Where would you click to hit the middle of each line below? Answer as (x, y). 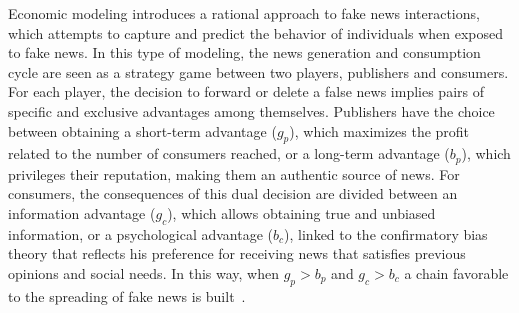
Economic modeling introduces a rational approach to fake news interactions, (244, 13)
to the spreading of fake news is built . (127, 295)
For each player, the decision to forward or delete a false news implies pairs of (246, 91)
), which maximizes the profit (379, 130)
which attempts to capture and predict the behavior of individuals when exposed (256, 32)
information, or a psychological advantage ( (141, 233)
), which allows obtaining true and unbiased (301, 213)
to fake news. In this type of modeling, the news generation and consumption (244, 52)
